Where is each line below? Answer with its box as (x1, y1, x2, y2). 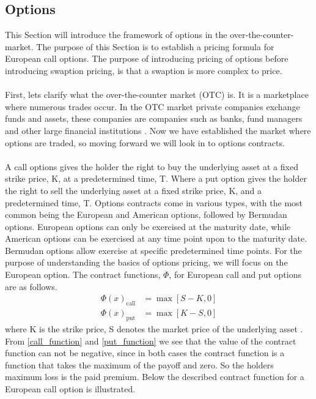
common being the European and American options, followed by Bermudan (5, 208, 287, 221)
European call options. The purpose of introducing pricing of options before (5, 52, 288, 65)
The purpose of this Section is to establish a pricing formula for (36, 40, 274, 53)
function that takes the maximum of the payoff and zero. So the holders (5, 358, 274, 371)
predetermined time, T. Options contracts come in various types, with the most (5, 196, 303, 209)
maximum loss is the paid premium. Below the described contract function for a (5, 370, 304, 383)
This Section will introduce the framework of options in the (5, 28, 227, 41)
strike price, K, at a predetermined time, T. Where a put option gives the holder (5, 172, 307, 185)
